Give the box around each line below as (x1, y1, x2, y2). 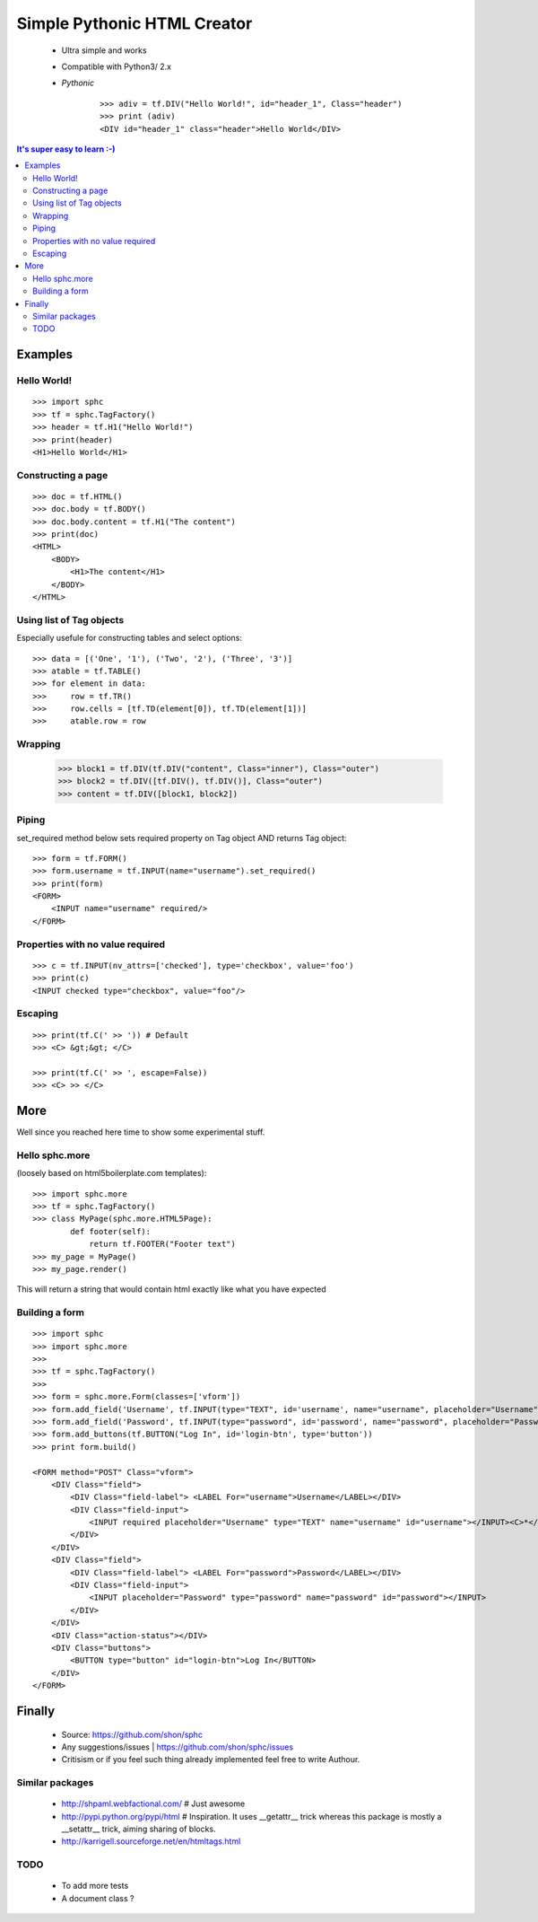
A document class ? (61, 1892, 134, 1903)
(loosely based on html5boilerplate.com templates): (16, 1168, 207, 1179)
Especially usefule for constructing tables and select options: (16, 633, 242, 644)
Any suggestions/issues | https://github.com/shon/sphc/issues (61, 1742, 294, 1752)
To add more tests (61, 1881, 129, 1891)
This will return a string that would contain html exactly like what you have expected (16, 1284, 326, 1294)
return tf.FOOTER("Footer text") (89, 1239, 237, 1250)
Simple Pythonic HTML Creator (16, 13, 253, 33)
